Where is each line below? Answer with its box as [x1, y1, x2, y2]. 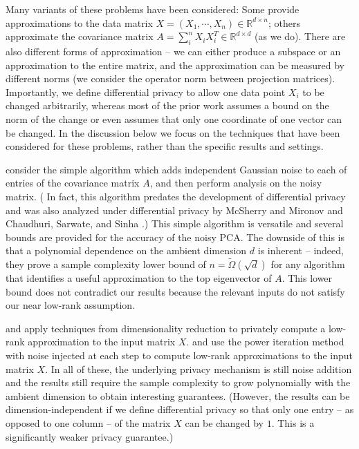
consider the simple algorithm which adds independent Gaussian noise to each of [6, 162, 347, 176]
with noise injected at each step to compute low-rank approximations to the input [6, 348, 353, 363]
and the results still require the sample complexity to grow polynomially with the [6, 375, 351, 390]
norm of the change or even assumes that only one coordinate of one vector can [6, 111, 342, 126]
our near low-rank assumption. [6, 298, 135, 312]
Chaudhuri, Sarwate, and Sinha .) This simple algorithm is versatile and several [6, 216, 344, 231]
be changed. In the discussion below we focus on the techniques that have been [6, 125, 340, 140]
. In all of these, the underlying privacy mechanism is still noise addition [45, 361, 352, 376]
